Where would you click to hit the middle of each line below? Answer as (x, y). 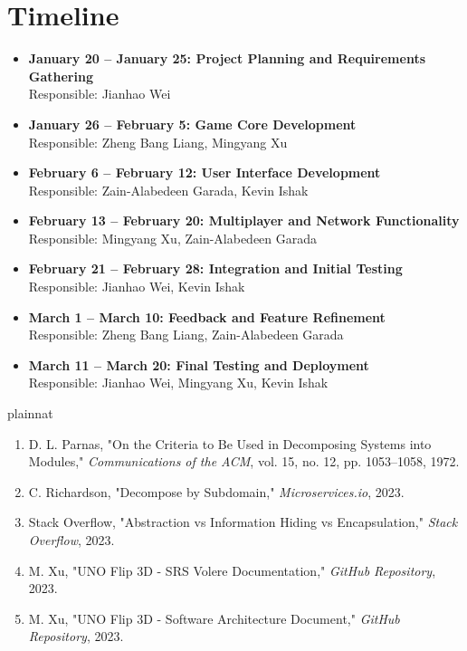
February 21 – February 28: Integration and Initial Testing (215, 268)
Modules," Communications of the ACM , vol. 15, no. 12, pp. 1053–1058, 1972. (244, 461)
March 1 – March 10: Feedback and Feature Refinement (207, 316)
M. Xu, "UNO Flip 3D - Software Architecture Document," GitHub (214, 618)
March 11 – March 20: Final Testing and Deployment (199, 364)
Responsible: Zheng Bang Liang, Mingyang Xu (158, 142)
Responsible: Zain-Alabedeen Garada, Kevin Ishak (168, 190)
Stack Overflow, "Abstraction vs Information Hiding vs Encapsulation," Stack (243, 522)
